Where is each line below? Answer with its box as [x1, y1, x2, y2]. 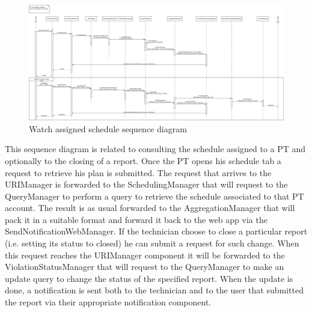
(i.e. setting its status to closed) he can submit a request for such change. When [5, 237, 299, 249]
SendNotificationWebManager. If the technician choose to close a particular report [5, 225, 308, 237]
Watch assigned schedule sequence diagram [29, 122, 187, 135]
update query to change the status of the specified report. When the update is [5, 272, 293, 284]
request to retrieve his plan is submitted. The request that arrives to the [5, 166, 272, 179]
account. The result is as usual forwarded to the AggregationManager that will [5, 201, 295, 214]
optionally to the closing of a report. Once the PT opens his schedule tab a [5, 154, 281, 167]
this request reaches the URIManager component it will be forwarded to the [5, 248, 285, 261]
